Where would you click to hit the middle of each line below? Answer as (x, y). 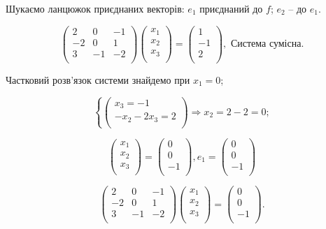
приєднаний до (231, 8)
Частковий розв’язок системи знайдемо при (98, 79)
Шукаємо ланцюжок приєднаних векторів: (95, 8)
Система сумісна (266, 44)
